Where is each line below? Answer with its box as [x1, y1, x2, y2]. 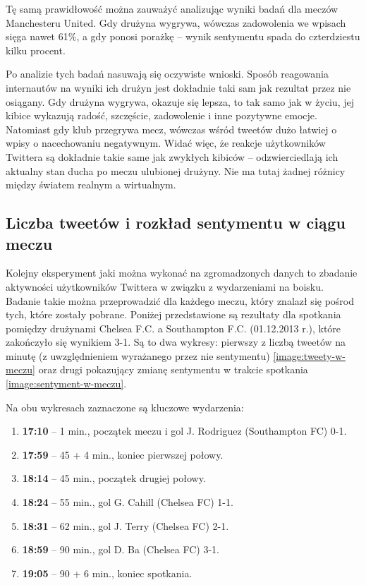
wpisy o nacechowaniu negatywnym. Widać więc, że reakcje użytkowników [6, 135, 326, 150]
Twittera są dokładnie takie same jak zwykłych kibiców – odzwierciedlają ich [6, 149, 338, 164]
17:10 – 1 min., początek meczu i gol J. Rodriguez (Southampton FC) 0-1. [22, 423, 347, 438]
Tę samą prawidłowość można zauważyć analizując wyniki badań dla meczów [6, 1, 338, 16]
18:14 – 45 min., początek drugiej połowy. [22, 471, 206, 486]
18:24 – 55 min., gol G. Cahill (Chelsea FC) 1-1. [22, 495, 233, 509]
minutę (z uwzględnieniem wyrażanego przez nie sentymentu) [6, 348, 270, 363]
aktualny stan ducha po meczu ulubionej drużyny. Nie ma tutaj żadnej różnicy [6, 163, 346, 178]
